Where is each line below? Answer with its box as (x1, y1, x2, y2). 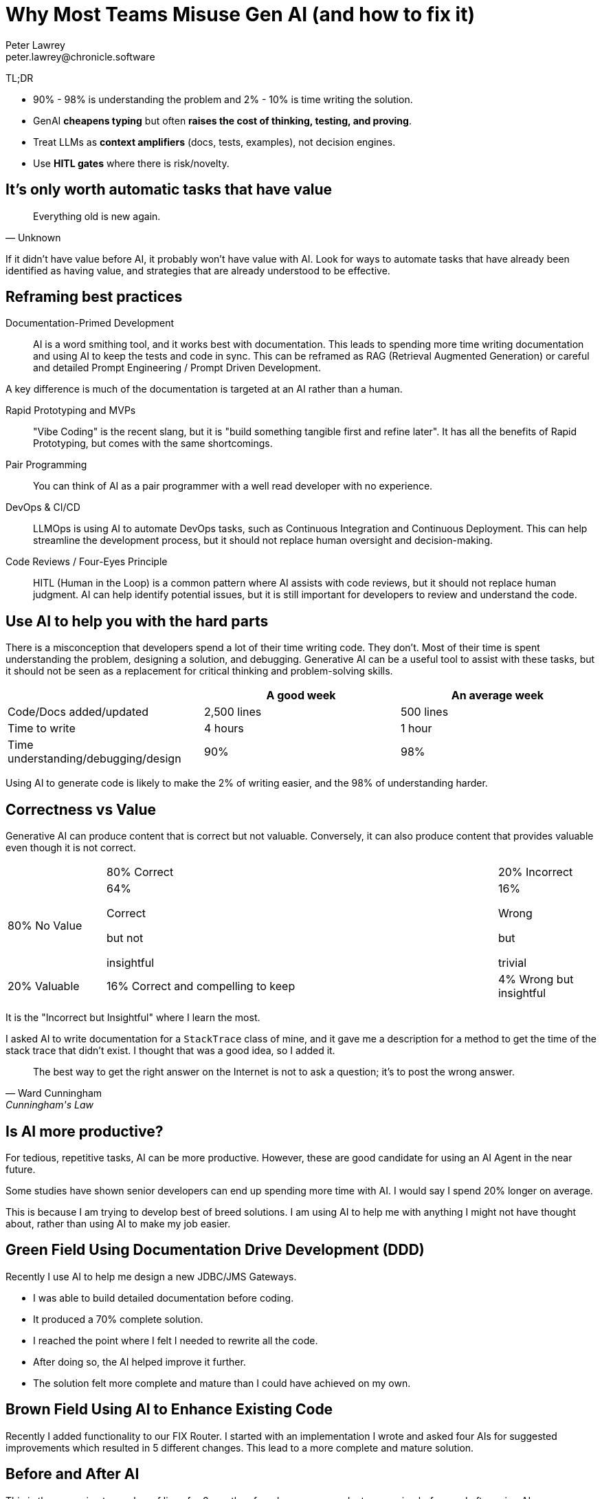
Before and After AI (5, 1465, 140, 1483)
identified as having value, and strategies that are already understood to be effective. (5, 264, 390, 276)
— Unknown (5, 231, 61, 243)
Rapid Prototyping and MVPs (5, 404, 136, 417)
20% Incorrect (498, 865, 573, 879)
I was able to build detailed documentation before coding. (33, 1291, 294, 1304)
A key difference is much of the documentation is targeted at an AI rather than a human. (5, 383, 403, 395)
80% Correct (106, 865, 174, 879)
